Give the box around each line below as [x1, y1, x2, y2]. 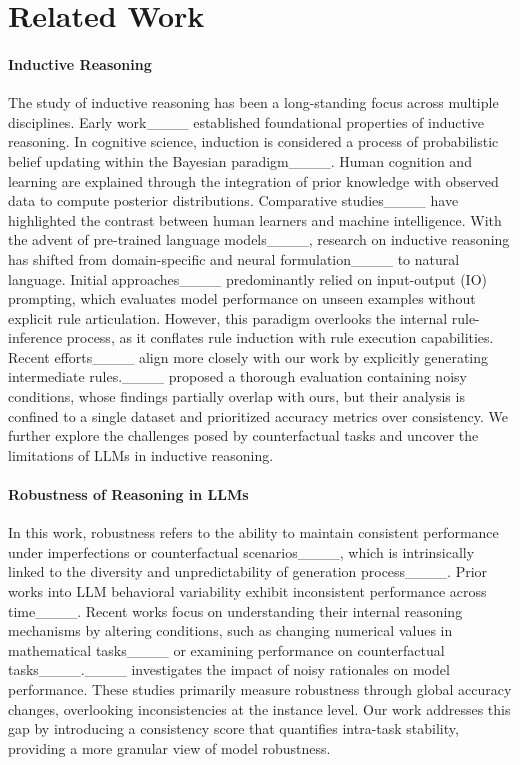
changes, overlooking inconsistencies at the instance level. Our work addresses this [8, 698, 511, 719]
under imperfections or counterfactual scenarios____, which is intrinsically [8, 541, 475, 562]
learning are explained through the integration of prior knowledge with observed [8, 170, 499, 191]
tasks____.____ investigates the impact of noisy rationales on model [8, 659, 450, 680]
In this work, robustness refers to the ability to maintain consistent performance [8, 522, 499, 543]
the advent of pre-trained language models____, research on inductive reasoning [8, 229, 510, 250]
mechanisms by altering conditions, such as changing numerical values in [8, 620, 453, 641]
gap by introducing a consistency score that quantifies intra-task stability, [8, 718, 459, 739]
